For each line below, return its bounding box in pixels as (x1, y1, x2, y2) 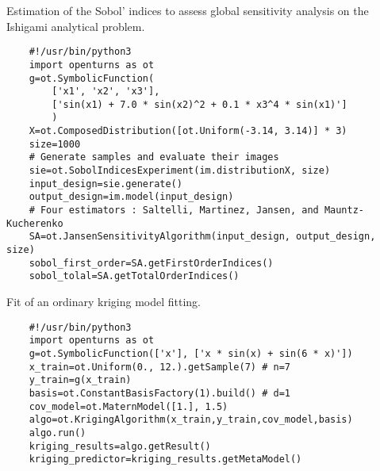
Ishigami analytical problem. (6, 17, 145, 34)
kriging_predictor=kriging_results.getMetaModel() (29, 454, 302, 465)
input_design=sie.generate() (29, 178, 182, 190)
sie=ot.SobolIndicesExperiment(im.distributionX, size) (29, 165, 331, 177)
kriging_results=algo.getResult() (29, 440, 211, 452)
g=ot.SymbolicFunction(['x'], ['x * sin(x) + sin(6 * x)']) (29, 347, 353, 359)
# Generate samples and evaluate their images (29, 151, 279, 163)
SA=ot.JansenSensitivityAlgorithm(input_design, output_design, (29, 231, 376, 243)
